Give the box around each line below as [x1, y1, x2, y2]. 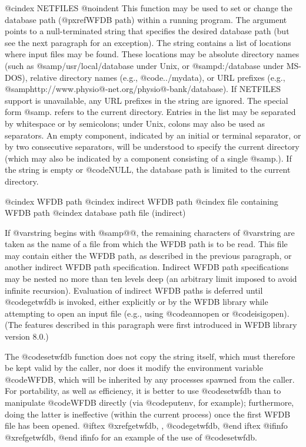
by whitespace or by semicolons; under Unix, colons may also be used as [5, 117, 265, 129]
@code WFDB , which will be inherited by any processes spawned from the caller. [5, 373, 295, 385]
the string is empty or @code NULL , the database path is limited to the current [5, 163, 291, 176]
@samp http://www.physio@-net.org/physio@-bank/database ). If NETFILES [5, 83, 281, 95]
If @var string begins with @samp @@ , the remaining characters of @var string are [5, 226, 295, 238]
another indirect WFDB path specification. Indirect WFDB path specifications [5, 261, 289, 273]
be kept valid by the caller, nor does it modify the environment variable [5, 361, 263, 374]
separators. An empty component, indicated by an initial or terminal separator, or [5, 129, 301, 141]
